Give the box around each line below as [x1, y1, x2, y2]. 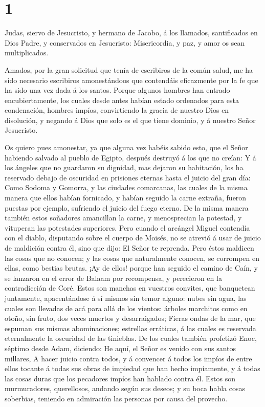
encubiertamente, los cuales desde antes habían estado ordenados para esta [5, 94, 239, 105]
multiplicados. [5, 47, 49, 58]
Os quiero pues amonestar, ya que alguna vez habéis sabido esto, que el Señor [5, 142, 248, 153]
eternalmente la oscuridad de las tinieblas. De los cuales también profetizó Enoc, [5, 333, 257, 343]
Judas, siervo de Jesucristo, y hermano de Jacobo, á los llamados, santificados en [5, 27, 258, 38]
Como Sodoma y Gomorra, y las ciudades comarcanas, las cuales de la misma [5, 182, 248, 193]
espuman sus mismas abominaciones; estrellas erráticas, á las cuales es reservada [5, 322, 256, 333]
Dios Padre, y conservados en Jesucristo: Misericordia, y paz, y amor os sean [5, 37, 245, 48]
